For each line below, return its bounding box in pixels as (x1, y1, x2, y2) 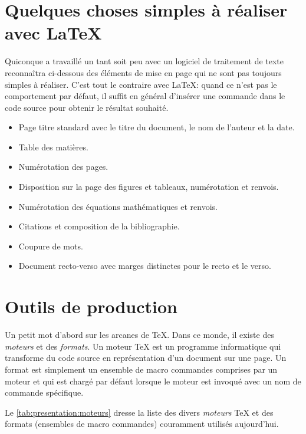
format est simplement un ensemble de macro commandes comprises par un (5, 363, 278, 375)
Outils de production (5, 294, 177, 318)
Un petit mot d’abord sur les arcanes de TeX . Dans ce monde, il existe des (5, 328, 274, 341)
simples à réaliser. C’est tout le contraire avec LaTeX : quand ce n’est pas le (5, 78, 277, 90)
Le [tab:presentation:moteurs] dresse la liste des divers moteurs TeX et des (5, 406, 274, 418)
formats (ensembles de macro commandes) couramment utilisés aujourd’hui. (5, 417, 279, 430)
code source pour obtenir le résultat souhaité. (5, 101, 169, 113)
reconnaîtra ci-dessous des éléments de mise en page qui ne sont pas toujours (5, 66, 282, 78)
